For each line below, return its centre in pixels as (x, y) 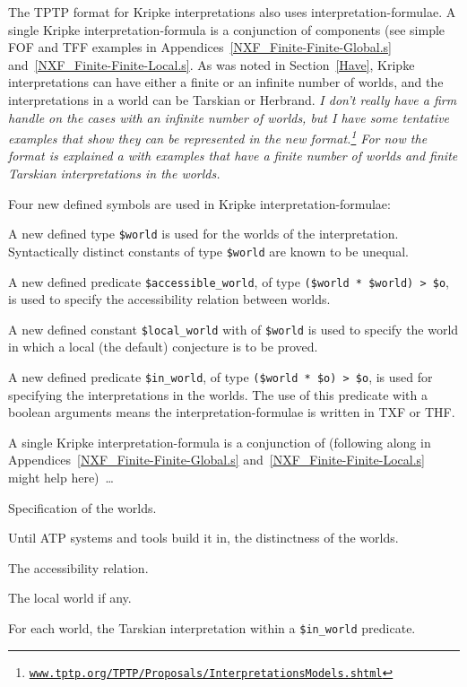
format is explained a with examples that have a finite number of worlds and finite (233, 156)
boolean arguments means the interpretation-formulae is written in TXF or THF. (232, 412)
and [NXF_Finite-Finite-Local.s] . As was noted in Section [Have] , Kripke (212, 64)
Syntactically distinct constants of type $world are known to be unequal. (208, 251)
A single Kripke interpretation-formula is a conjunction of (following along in (220, 442)
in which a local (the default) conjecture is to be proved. (163, 347)
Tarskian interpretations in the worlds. (114, 173)
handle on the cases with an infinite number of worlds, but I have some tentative (229, 117)
